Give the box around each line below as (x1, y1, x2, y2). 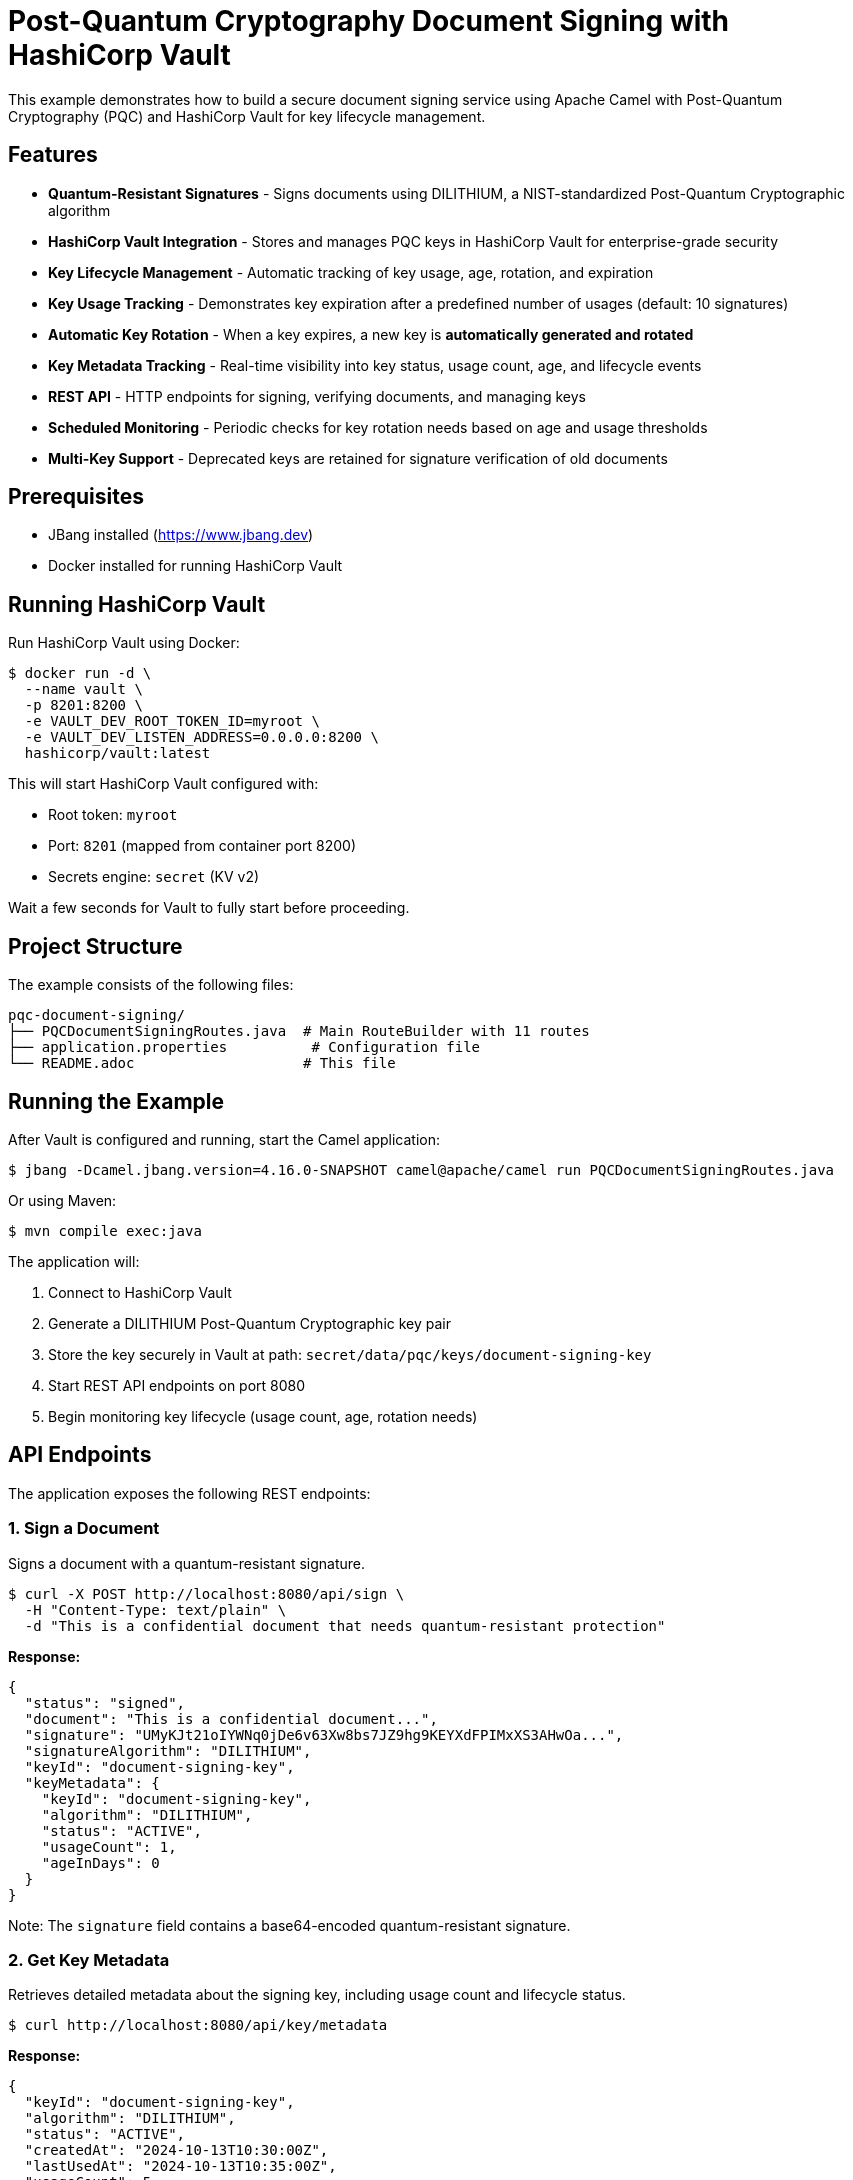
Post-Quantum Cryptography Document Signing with (8, 4, 730, 38)
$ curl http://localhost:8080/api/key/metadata (8, 2017, 388, 2034)
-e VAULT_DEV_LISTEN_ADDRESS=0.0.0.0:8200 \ (24, 729, 379, 746)
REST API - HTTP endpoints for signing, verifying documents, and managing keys (48, 387, 586, 405)
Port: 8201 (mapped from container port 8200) (48, 837, 356, 855)
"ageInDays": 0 (41, 1854, 160, 1871)
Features (8, 142, 98, 168)
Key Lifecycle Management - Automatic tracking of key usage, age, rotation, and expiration (48, 263, 654, 281)
